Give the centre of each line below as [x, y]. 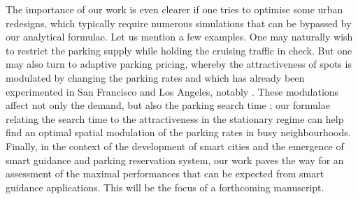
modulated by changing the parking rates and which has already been [155, 77]
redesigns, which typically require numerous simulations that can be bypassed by [179, 23]
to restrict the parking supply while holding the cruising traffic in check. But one [179, 50]
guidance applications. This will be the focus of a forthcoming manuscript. [165, 187]
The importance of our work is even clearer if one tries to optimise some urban [174, 9]
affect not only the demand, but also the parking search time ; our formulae [168, 105]
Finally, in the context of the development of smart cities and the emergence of [175, 146]
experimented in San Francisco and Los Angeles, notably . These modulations [172, 91]
